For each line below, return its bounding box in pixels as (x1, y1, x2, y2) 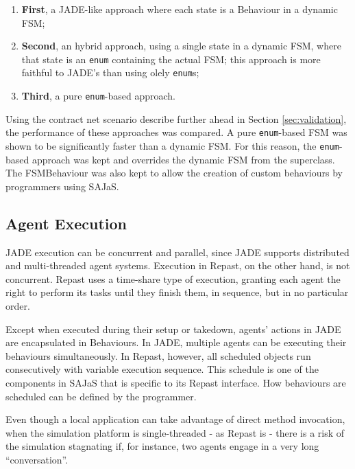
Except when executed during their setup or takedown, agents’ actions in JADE (5, 321, 341, 336)
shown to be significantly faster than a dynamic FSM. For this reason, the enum (5, 139, 339, 152)
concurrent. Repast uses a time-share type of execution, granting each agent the (5, 271, 341, 286)
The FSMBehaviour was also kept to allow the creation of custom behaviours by (5, 165, 343, 180)
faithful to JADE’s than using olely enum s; (21, 65, 199, 80)
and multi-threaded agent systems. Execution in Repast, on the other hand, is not (5, 258, 350, 273)
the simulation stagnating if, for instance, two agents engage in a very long (5, 439, 319, 453)
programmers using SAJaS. (5, 179, 119, 193)
